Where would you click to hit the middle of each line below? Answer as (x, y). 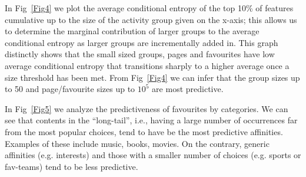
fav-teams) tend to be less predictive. (71, 166)
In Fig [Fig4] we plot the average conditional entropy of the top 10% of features (149, 8)
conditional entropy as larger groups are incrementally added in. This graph (142, 42)
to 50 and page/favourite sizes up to (70, 89)
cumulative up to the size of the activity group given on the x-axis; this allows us (151, 19)
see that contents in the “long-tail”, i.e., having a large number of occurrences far (151, 120)
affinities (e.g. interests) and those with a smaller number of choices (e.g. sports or (153, 155)
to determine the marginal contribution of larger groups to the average (132, 31)
